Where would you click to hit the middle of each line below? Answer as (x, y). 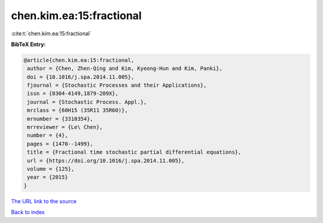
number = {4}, (48, 135)
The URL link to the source (44, 201)
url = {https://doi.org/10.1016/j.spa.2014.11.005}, (106, 161)
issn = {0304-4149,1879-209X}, (73, 94)
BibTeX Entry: (28, 44)
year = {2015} (48, 177)
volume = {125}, (51, 169)
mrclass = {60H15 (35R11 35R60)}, (77, 110)
